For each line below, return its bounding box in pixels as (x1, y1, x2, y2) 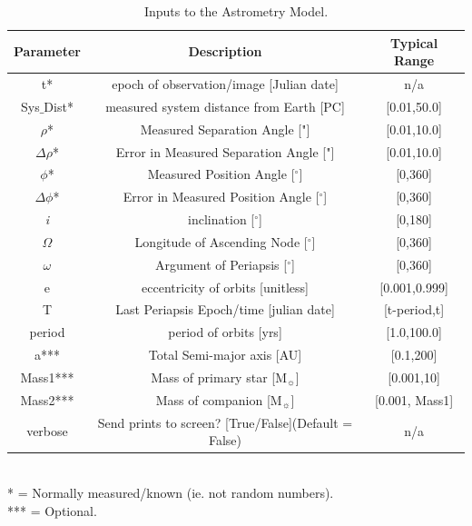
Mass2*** (20, 390, 74, 409)
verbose (26, 422, 68, 441)
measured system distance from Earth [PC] (105, 96, 345, 115)
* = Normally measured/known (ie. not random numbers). (7, 482, 334, 501)
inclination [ (188, 210, 255, 229)
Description (188, 42, 262, 61)
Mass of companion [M (155, 390, 282, 409)
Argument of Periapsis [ (155, 254, 288, 273)
